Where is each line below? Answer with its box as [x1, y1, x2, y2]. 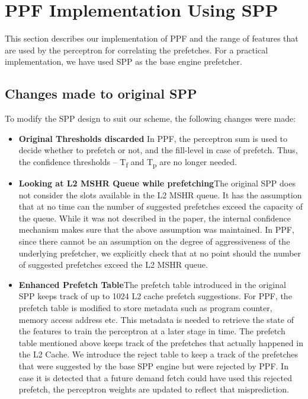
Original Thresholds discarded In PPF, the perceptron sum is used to [18, 132, 288, 144]
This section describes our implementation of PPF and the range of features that [5, 32, 299, 45]
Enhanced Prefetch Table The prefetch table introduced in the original [18, 278, 286, 290]
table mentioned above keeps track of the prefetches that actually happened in [18, 336, 303, 349]
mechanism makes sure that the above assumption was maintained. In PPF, [18, 223, 294, 236]
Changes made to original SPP [5, 84, 197, 103]
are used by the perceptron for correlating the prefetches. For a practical [5, 43, 268, 56]
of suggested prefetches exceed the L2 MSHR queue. [18, 258, 208, 271]
